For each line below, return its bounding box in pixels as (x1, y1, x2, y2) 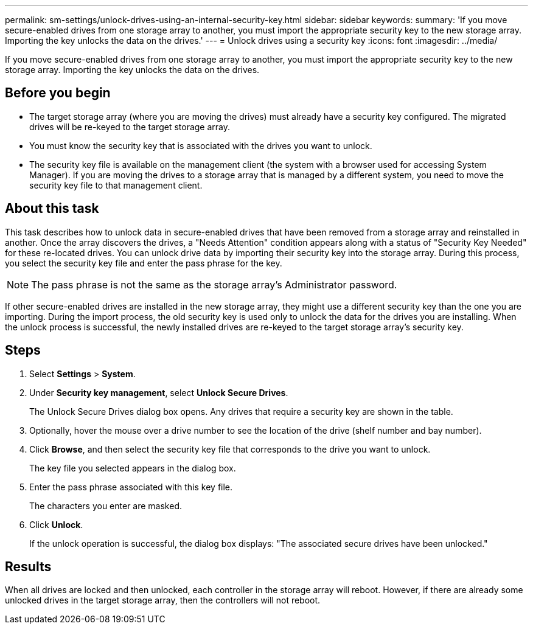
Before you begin (5, 85, 111, 101)
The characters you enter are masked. (29, 500, 182, 511)
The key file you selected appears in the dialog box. (29, 462, 236, 473)
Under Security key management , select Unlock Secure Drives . (29, 387, 288, 398)
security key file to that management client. (29, 179, 203, 190)
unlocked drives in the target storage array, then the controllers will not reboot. (5, 595, 321, 606)
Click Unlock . (29, 519, 83, 530)
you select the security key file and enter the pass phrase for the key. (5, 257, 282, 268)
